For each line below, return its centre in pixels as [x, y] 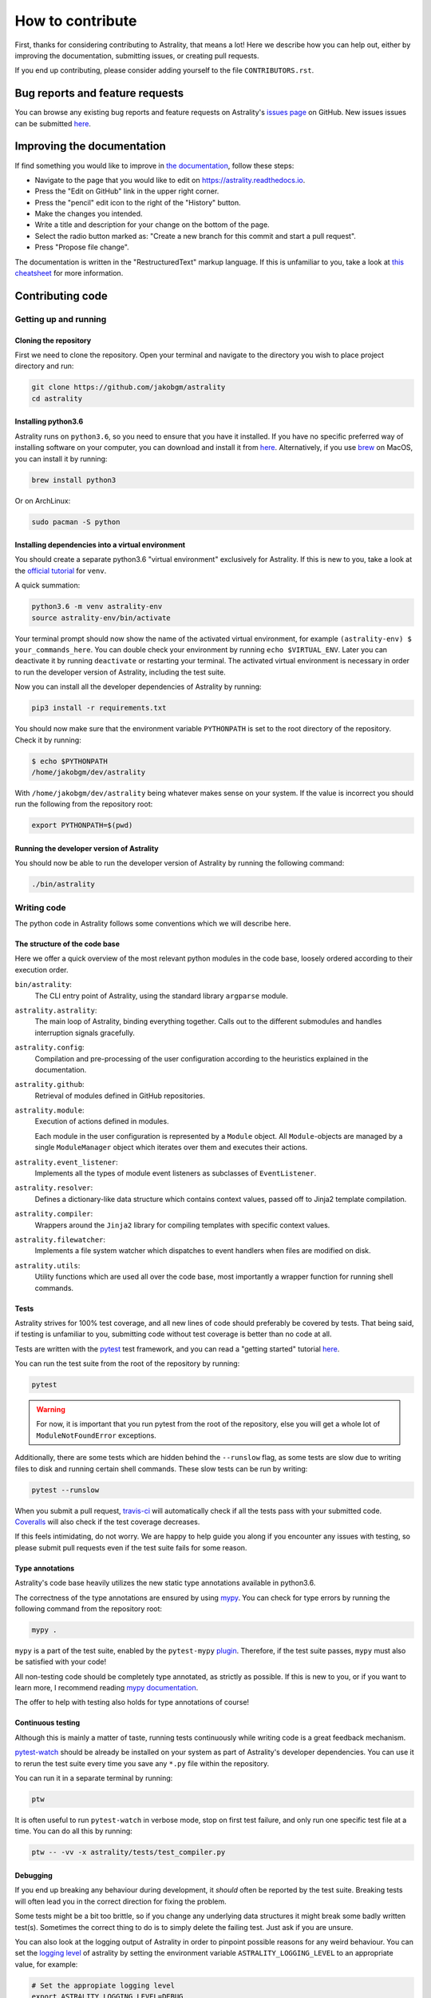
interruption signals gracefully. [85, 1033]
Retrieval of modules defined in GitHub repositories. [120, 1096]
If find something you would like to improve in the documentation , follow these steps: [154, 165]
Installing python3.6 [49, 422]
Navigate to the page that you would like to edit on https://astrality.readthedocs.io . [170, 180]
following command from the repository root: [89, 1608]
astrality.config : [49, 1048]
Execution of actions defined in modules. [102, 1121]
